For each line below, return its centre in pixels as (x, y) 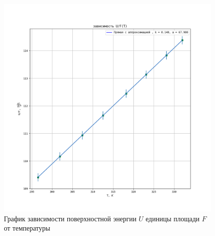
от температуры (27, 228)
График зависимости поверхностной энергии (70, 218)
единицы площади (173, 218)
